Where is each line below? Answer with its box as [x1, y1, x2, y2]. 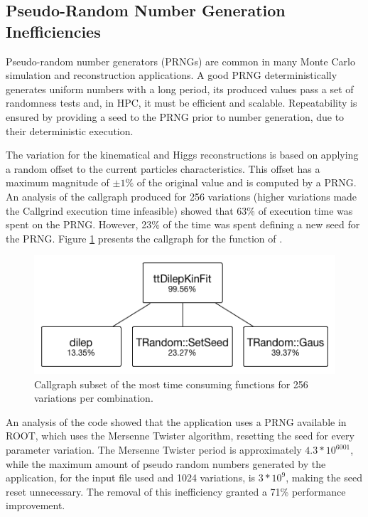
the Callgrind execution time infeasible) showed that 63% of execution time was [6, 203, 353, 218]
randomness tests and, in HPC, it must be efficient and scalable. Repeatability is [6, 95, 357, 110]
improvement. [6, 498, 65, 513]
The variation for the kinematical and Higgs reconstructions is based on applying [6, 147, 359, 162]
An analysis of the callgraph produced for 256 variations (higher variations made [6, 188, 357, 203]
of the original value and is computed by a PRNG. [136, 175, 357, 190]
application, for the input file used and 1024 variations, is [6, 470, 256, 485]
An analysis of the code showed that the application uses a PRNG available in [6, 414, 347, 429]
